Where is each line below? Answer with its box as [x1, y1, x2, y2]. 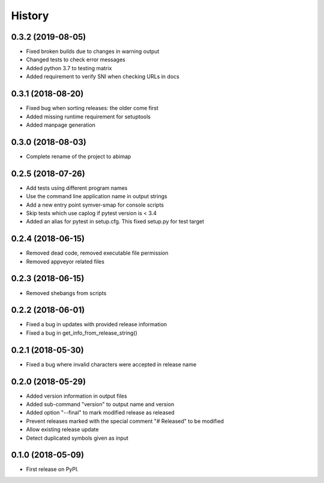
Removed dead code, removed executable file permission [26, 249, 169, 257]
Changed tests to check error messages [26, 56, 125, 63]
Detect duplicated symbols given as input [26, 434, 129, 442]
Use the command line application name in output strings [26, 193, 167, 200]
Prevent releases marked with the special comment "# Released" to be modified [26, 418, 224, 425]
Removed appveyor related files [26, 258, 105, 265]
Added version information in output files [26, 392, 127, 399]
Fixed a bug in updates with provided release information [26, 321, 167, 328]
